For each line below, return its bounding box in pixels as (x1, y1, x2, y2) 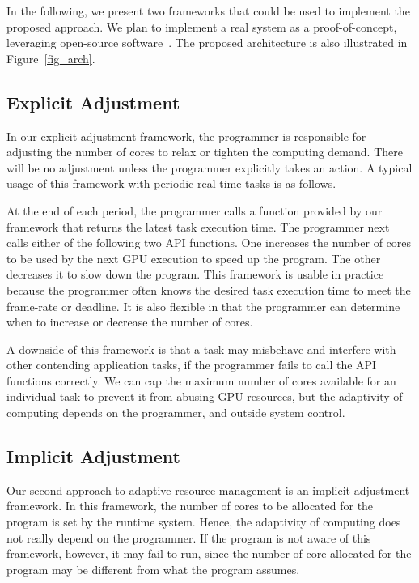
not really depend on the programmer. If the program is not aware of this (6, 529, 371, 546)
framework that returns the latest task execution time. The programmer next (6, 218, 390, 235)
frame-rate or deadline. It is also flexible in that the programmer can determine (6, 297, 400, 314)
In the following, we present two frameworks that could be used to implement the (6, 2, 410, 19)
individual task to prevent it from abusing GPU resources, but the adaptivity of (6, 388, 403, 405)
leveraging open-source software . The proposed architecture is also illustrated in (6, 34, 408, 51)
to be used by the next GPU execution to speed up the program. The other (6, 249, 381, 266)
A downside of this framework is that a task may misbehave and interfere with (6, 340, 396, 357)
